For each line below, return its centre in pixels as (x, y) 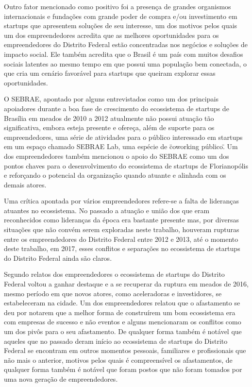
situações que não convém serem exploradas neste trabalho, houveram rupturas (122, 229)
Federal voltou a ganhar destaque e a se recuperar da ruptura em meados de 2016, (126, 284)
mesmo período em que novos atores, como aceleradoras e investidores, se (113, 293)
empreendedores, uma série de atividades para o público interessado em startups (123, 137)
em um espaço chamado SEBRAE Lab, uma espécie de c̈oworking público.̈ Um (121, 146)
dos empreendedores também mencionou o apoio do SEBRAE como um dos (117, 156)
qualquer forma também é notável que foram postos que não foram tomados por (123, 369)
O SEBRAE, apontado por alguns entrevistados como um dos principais (111, 99)
